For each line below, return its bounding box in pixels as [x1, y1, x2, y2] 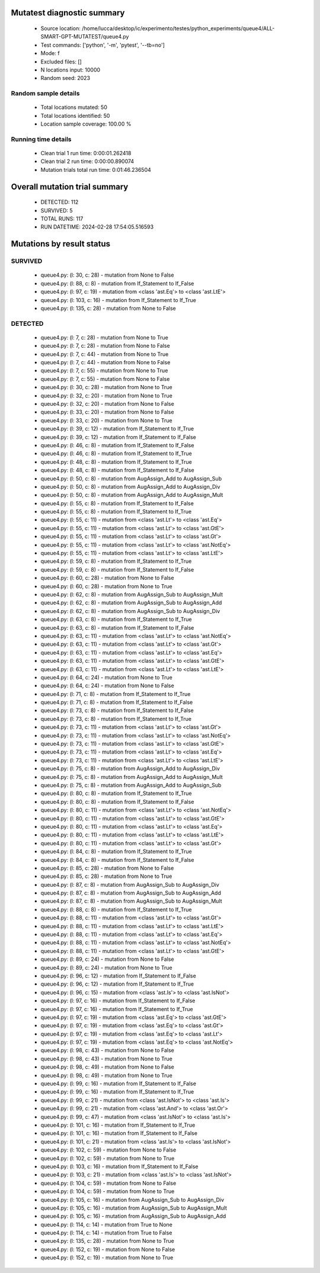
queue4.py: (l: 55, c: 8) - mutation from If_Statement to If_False [40, 499, 194, 506]
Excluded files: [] [40, 58, 82, 65]
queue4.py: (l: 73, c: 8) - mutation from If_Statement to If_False [40, 707, 194, 714]
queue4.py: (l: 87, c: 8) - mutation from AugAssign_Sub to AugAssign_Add [40, 889, 222, 897]
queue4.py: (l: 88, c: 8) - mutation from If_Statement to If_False [40, 280, 194, 287]
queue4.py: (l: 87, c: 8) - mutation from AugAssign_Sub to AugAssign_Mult [40, 897, 222, 905]
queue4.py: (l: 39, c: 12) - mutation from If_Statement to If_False [40, 433, 197, 441]
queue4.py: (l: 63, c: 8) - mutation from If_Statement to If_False [40, 624, 194, 631]
